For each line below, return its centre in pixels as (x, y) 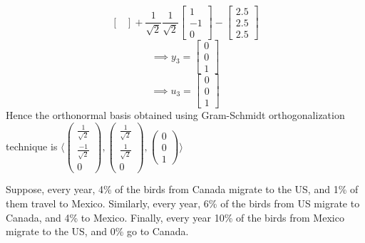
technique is (32, 146)
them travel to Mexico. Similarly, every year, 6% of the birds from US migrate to (183, 203)
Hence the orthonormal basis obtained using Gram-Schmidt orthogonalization (175, 115)
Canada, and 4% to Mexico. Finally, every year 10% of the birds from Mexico (175, 217)
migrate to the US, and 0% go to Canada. (97, 231)
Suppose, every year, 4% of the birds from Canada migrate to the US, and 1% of (182, 189)
